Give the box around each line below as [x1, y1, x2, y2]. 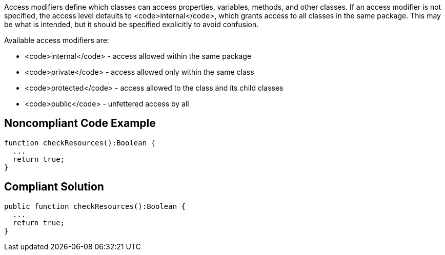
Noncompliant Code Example [4, 117, 156, 130]
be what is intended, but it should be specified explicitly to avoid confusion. [4, 20, 259, 29]
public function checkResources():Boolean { [4, 202, 186, 210]
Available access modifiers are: [4, 36, 109, 45]
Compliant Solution [4, 180, 104, 194]
